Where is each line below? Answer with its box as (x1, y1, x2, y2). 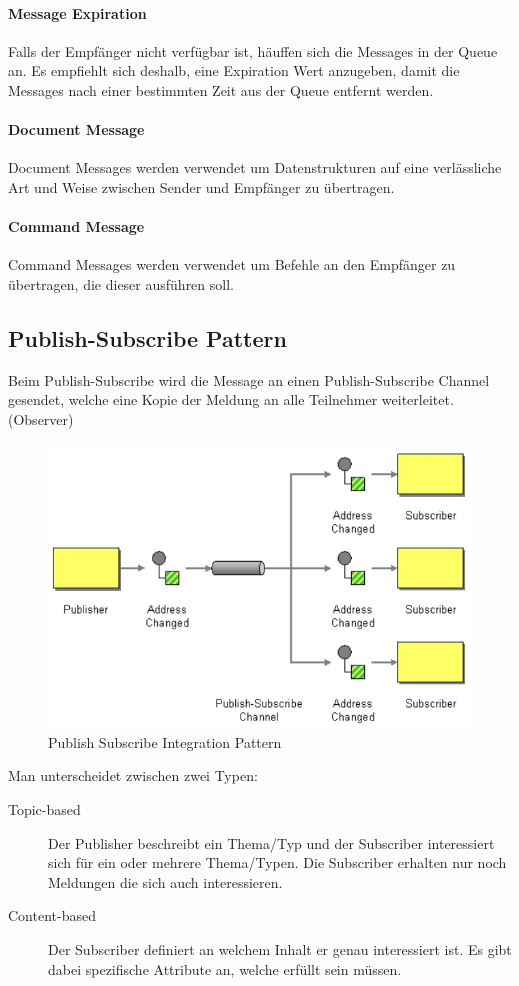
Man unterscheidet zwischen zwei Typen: (8, 765, 258, 786)
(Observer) (8, 408, 74, 429)
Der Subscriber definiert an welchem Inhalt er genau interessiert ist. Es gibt (48, 938, 512, 959)
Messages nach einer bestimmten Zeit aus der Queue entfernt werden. (8, 79, 434, 100)
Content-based (8, 905, 96, 926)
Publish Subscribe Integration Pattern (48, 731, 282, 752)
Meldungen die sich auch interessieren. (48, 871, 283, 892)
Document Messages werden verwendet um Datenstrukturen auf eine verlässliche (8, 157, 502, 178)
